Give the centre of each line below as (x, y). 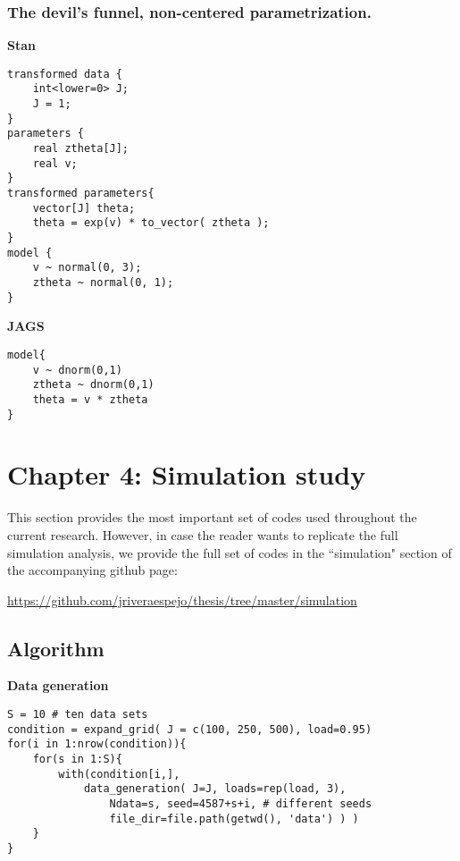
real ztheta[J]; (81, 149)
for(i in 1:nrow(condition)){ (97, 744)
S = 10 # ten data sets (78, 715)
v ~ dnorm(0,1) (77, 370)
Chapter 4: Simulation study (187, 474)
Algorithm (56, 648)
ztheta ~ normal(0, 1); (103, 283)
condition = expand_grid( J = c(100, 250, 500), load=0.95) (190, 729)
